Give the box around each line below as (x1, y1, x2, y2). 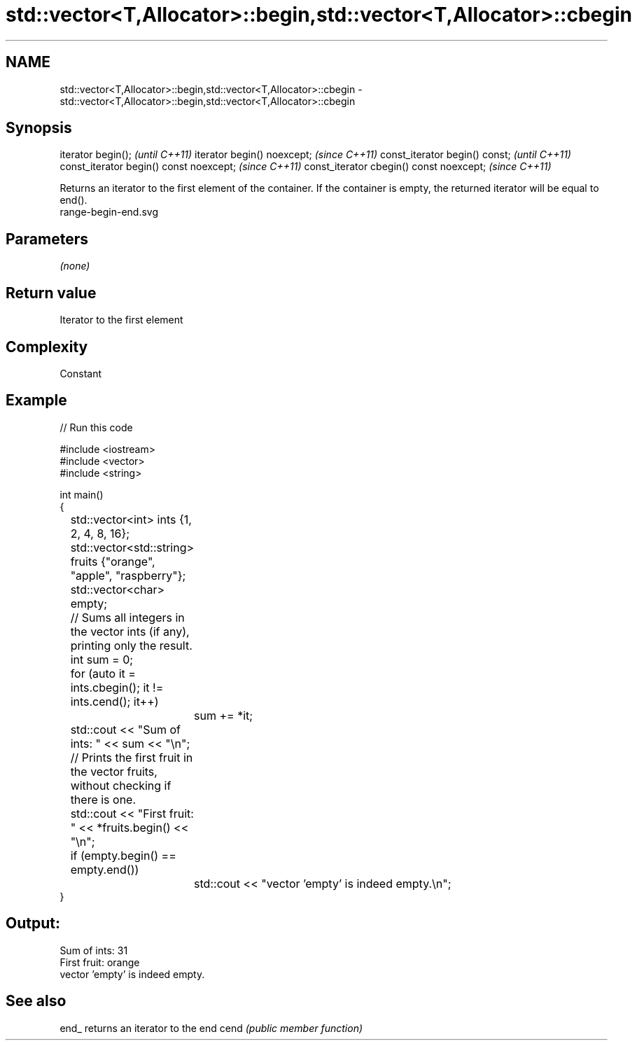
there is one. (70, 792, 136, 807)
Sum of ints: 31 (59, 944, 128, 956)
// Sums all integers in (70, 610, 185, 625)
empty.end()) (70, 862, 139, 877)
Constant (59, 367, 102, 379)
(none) (59, 260, 90, 272)
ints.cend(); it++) (70, 694, 159, 709)
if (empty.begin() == (70, 848, 176, 863)
